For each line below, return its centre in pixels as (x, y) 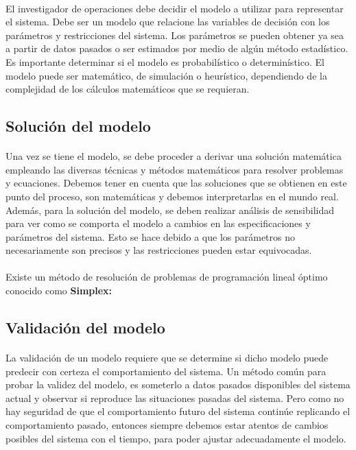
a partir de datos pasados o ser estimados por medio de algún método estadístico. (177, 48)
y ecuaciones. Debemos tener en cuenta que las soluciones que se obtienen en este (176, 183)
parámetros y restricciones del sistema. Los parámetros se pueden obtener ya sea (175, 35)
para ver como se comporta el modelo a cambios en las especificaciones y (158, 223)
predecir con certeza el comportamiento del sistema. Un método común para (166, 371)
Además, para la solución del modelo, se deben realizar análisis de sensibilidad (170, 210)
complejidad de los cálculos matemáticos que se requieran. (128, 89)
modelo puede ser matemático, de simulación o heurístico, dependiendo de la (166, 75)
